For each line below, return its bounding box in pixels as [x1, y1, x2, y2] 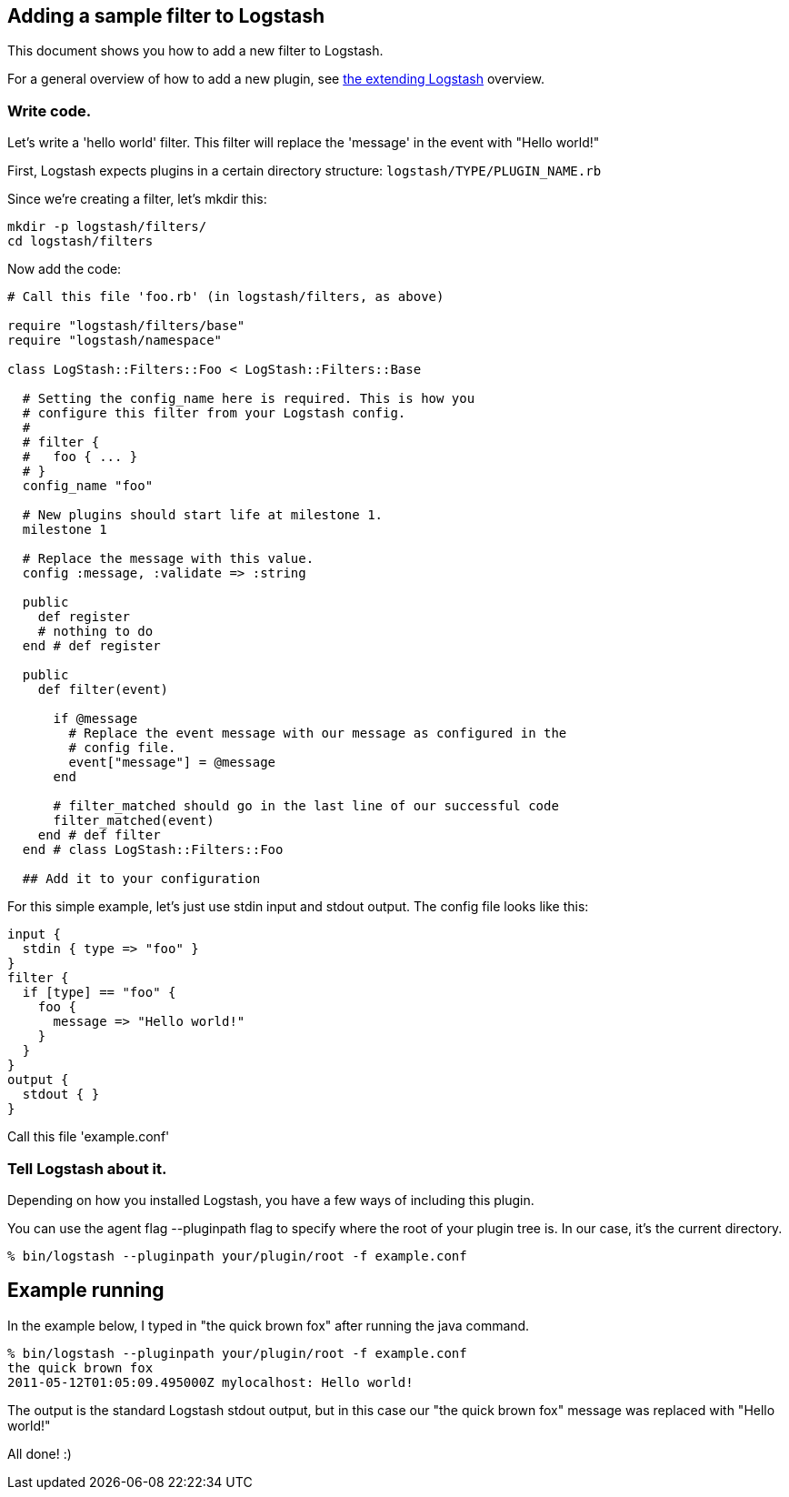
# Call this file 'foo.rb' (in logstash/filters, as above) [7, 289, 444, 305]
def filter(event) [37, 682, 169, 698]
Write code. [7, 101, 92, 120]
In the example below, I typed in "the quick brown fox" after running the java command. [7, 1317, 530, 1333]
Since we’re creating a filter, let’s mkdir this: [7, 191, 267, 207]
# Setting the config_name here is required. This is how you [22, 391, 475, 407]
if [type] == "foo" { [22, 985, 176, 1000]
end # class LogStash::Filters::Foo [22, 842, 284, 858]
